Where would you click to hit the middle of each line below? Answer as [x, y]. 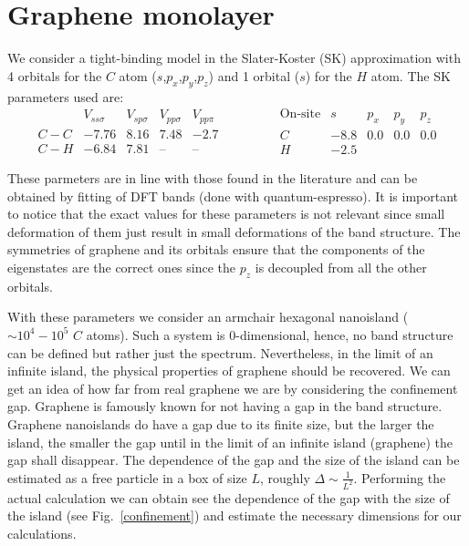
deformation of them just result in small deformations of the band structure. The [234, 231]
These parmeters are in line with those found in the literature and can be [213, 178]
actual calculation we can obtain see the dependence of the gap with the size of [229, 497]
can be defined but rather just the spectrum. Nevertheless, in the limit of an [220, 352]
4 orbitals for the [55, 75]
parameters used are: [66, 96]
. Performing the [400, 477]
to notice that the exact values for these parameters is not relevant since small [226, 214]
